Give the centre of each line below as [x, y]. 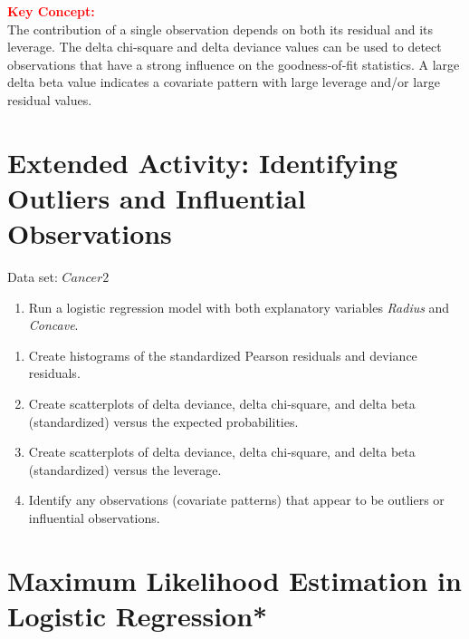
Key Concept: [51, 11]
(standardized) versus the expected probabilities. [163, 421]
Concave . [53, 325]
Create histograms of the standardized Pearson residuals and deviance [223, 355]
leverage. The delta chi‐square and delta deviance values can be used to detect [225, 47]
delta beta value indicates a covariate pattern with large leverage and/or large [224, 82]
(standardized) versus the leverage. [125, 469]
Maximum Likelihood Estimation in [234, 580]
